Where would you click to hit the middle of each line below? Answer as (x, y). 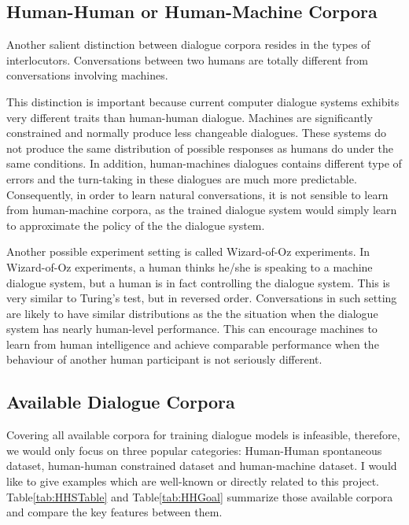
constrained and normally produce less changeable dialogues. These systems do (196, 133)
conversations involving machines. (87, 75)
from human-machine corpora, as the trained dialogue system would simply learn (202, 210)
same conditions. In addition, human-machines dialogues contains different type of (204, 163)
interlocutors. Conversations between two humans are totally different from (187, 59)
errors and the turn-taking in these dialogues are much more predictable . (182, 178)
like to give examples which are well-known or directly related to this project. (193, 481)
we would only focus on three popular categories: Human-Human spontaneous (194, 450)
